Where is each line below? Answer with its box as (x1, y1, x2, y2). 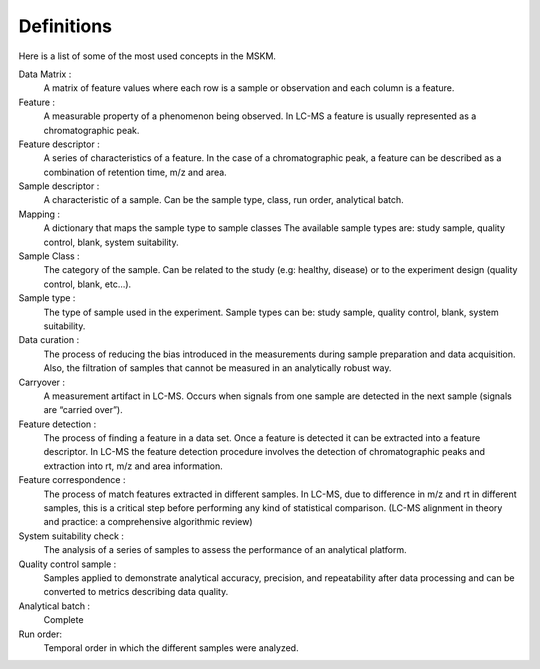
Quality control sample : (18, 558, 117, 570)
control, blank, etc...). (43, 278, 132, 290)
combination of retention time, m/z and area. (43, 166, 227, 178)
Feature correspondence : (18, 474, 126, 486)
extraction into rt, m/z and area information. (43, 460, 224, 472)
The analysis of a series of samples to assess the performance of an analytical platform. (43, 544, 407, 556)
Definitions (18, 15, 113, 37)
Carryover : (18, 376, 65, 388)
